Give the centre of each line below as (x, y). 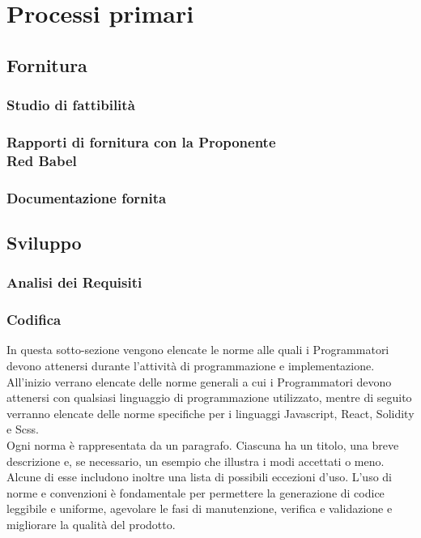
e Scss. (23, 429)
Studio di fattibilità (71, 105)
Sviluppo (44, 242)
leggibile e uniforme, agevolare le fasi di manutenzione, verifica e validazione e (200, 508)
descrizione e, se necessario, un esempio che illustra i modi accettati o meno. (196, 461)
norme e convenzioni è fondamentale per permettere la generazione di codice (196, 492)
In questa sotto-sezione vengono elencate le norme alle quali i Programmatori (198, 350)
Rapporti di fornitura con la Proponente (141, 141)
